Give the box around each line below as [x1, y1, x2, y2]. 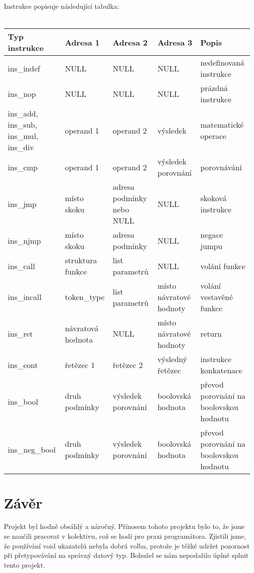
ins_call [8, 260, 35, 272]
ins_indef [8, 62, 40, 74]
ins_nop [8, 88, 36, 99]
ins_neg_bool [8, 443, 56, 455]
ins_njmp [8, 234, 41, 246]
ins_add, [8, 108, 38, 119]
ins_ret [8, 328, 33, 340]
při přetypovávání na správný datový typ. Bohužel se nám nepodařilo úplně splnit [4, 550, 249, 560]
